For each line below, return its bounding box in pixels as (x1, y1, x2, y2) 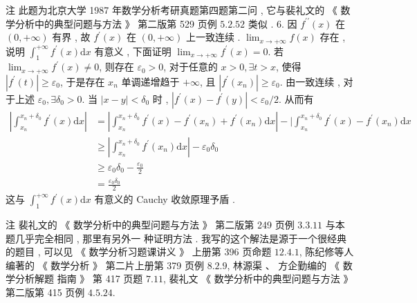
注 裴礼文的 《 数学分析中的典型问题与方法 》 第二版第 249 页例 (6, 217, 295, 231)
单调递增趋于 (121, 74, 180, 88)
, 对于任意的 (163, 59, 218, 74)
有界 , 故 (52, 30, 91, 44)
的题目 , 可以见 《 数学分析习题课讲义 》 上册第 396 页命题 (6, 244, 272, 259)
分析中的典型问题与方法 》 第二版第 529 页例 (15, 16, 217, 30)
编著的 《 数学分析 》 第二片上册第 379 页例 (6, 257, 204, 272)
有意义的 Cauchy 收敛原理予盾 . (94, 192, 235, 206)
